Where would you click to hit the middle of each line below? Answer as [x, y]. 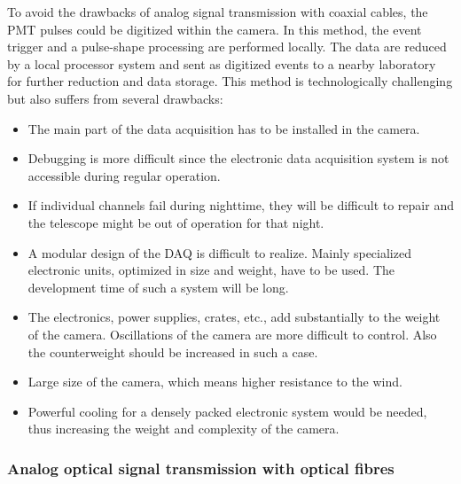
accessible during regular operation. [124, 175]
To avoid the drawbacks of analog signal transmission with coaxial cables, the [218, 12]
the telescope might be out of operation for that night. [176, 222]
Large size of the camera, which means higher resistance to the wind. [215, 382]
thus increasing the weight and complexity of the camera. [184, 429]
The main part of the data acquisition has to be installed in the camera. [224, 128]
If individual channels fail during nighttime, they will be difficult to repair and [241, 205]
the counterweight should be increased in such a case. [173, 351]
